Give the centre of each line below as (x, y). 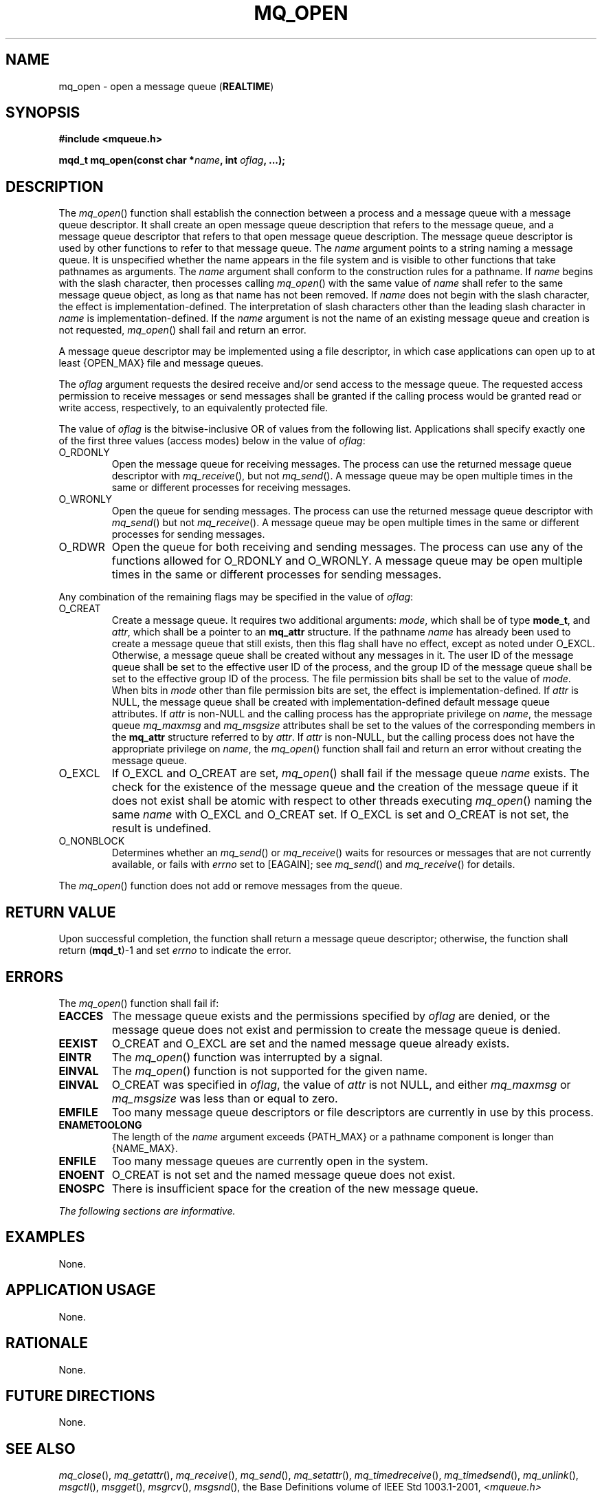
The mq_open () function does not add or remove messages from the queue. (231, 886)
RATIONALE (47, 1343)
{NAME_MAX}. (145, 1148)
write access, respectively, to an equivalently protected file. (193, 408)
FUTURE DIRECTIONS (80, 1396)
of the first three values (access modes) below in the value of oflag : (212, 441)
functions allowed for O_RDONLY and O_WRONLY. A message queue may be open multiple (347, 561)
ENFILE (77, 1161)
